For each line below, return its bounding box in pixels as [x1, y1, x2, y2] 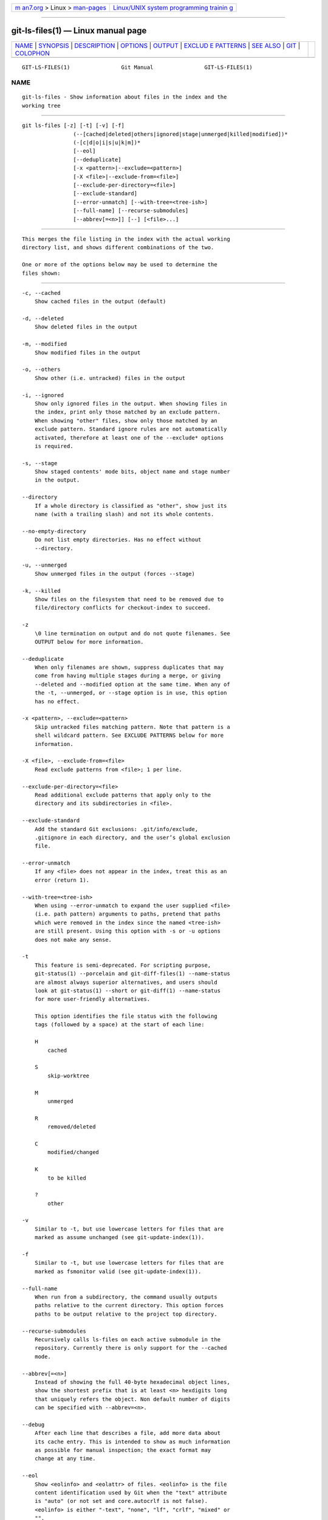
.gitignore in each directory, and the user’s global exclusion [34, 834, 230, 841]
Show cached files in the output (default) [34, 298, 166, 305]
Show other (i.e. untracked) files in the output [34, 375, 185, 381]
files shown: [22, 269, 61, 277]
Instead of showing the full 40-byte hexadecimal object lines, [34, 1378, 230, 1386]
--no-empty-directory [22, 528, 86, 534]
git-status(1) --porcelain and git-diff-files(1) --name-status [34, 970, 230, 977]
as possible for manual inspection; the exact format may [34, 1447, 211, 1454]
